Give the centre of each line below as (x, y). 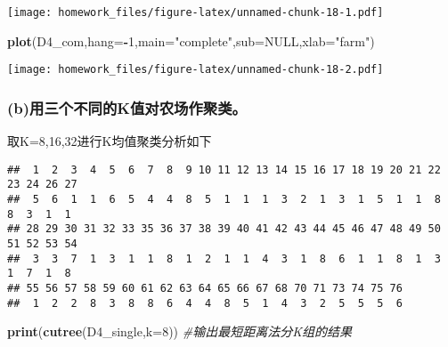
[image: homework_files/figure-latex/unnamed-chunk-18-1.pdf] (195, 12)
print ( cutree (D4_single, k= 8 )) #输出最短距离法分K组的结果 (179, 331)
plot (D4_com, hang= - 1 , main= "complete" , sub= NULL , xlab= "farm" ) (191, 40)
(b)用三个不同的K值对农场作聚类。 (127, 107)
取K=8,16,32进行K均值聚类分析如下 (110, 141)
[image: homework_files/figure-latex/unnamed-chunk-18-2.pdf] (195, 70)
